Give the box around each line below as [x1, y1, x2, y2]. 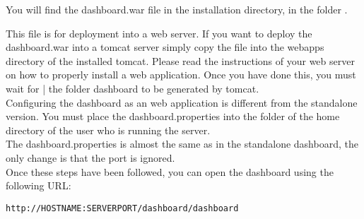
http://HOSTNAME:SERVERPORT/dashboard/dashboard [6, 203, 239, 213]
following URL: [6, 178, 71, 193]
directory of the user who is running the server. [6, 122, 211, 137]
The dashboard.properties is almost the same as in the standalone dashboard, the [6, 136, 358, 151]
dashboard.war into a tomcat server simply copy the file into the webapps [6, 40, 324, 54]
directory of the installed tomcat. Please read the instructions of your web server [6, 53, 355, 68]
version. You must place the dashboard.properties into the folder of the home [6, 109, 340, 124]
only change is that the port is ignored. [6, 150, 175, 165]
